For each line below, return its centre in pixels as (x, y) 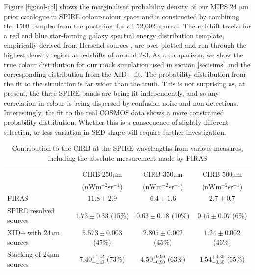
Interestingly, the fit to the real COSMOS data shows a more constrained (114, 112)
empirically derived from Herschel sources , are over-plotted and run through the (125, 45)
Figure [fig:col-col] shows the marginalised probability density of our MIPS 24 (120, 6)
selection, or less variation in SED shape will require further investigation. (115, 131)
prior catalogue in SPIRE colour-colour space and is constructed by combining (122, 16)
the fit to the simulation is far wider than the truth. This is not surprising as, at (125, 83)
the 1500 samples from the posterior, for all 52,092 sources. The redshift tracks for (127, 26)
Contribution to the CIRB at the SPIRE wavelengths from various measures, (127, 148)
